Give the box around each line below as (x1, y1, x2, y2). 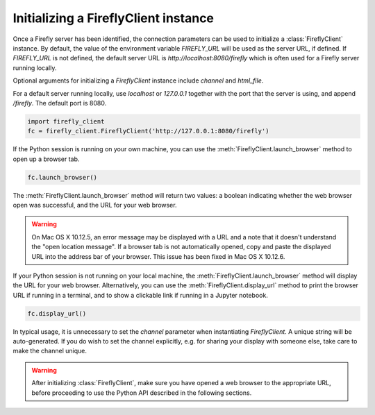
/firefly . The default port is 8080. (12, 99, 107, 107)
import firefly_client (27, 117, 105, 125)
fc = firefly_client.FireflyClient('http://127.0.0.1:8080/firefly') (27, 127, 269, 135)
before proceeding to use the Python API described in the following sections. (31, 389, 252, 397)
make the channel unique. (12, 347, 87, 355)
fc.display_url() (27, 310, 87, 317)
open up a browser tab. (12, 155, 80, 163)
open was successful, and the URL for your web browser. (12, 201, 177, 209)
